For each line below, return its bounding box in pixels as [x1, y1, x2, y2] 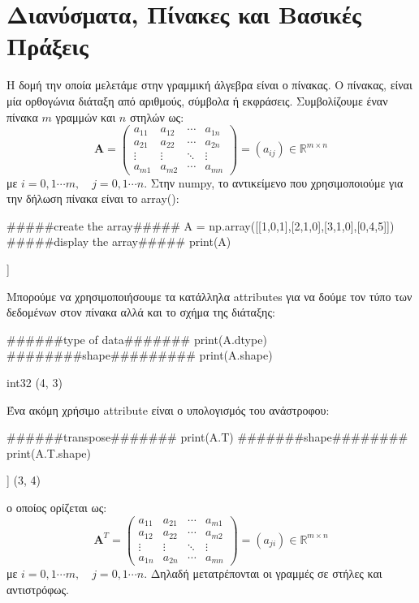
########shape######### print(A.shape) [6, 347, 273, 364]
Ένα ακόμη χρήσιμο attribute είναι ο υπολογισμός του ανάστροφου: [6, 401, 330, 418]
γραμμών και [55, 108, 116, 125]
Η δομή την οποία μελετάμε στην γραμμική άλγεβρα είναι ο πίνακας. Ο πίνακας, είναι [6, 76, 413, 93]
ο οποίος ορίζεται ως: [6, 498, 107, 515]
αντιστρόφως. [6, 580, 69, 597]
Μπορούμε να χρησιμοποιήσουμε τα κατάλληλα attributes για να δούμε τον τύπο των [6, 287, 413, 304]
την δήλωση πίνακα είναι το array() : [6, 190, 179, 207]
